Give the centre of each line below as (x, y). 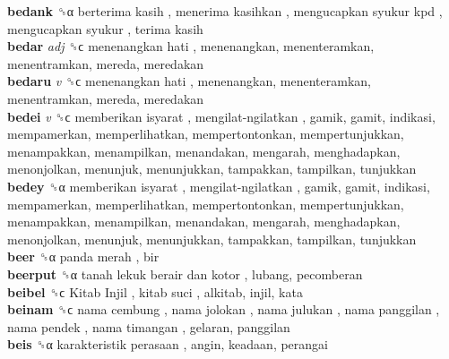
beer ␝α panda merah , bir (83, 256)
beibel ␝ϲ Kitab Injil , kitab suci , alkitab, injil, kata (155, 291)
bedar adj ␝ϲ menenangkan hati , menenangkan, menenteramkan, (191, 46)
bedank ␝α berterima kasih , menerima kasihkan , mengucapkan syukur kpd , (225, 11)
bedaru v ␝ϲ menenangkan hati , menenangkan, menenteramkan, (189, 81)
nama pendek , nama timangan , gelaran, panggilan (149, 326)
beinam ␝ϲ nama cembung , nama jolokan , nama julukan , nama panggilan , (224, 309)
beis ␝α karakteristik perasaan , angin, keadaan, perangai (168, 344)
